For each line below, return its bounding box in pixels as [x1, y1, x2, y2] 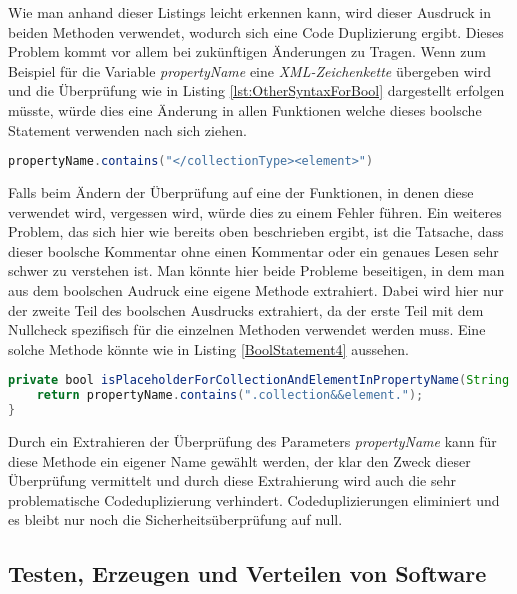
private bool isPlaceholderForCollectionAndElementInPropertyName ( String [8, 373, 510, 388]
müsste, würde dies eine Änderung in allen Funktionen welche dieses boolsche [8, 99, 482, 120]
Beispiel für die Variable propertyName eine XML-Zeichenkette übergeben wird [8, 60, 491, 81]
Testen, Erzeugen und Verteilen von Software [8, 558, 487, 589]
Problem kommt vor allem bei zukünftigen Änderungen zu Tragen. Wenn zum [8, 41, 486, 62]
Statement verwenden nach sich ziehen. [8, 119, 247, 140]
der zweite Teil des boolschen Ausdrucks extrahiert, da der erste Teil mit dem [8, 299, 484, 320]
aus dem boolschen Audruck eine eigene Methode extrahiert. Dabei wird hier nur [8, 280, 504, 300]
